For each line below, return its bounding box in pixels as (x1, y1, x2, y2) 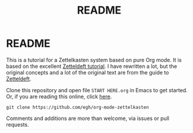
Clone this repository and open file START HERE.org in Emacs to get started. (6, 86, 188, 93)
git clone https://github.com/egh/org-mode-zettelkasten (6, 104, 149, 110)
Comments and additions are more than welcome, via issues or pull (6, 115, 169, 122)
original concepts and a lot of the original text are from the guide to (6, 69, 169, 76)
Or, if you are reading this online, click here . (6, 93, 112, 100)
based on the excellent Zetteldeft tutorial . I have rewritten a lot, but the (6, 63, 177, 70)
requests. (6, 121, 30, 128)
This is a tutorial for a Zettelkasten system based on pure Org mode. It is (6, 56, 182, 63)
